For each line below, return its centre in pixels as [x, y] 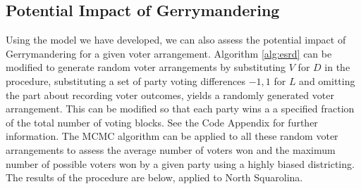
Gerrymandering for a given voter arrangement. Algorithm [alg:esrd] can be [169, 53]
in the [337, 67]
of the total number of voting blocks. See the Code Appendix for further [162, 122]
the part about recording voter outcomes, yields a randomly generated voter [170, 94]
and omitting [327, 80]
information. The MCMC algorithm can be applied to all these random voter [172, 136]
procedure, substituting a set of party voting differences [126, 80]
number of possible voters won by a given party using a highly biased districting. [180, 163]
